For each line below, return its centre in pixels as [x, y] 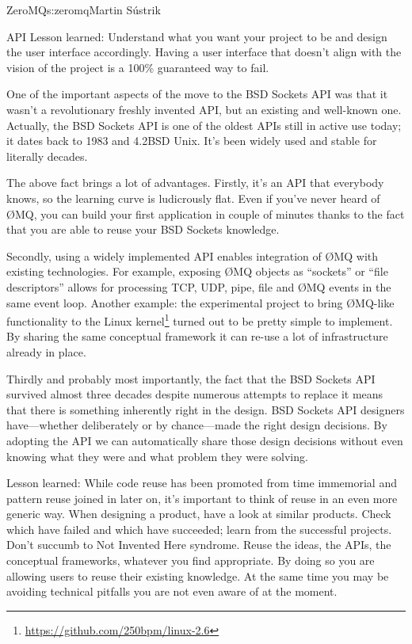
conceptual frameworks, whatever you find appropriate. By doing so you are [191, 560]
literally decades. [47, 156]
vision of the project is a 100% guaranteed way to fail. [138, 67]
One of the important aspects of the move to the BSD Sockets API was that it [197, 94]
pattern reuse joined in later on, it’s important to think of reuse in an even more [202, 498]
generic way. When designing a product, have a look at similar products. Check [199, 514]
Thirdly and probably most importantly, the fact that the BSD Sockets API [191, 378]
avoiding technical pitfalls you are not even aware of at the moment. [172, 591]
